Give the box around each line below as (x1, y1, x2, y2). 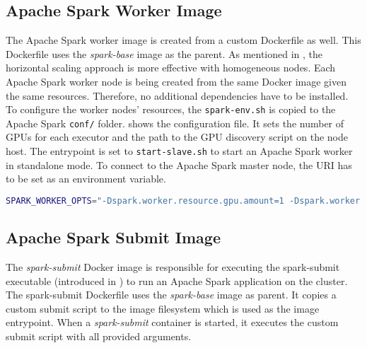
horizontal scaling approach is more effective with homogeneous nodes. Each (6, 60, 336, 75)
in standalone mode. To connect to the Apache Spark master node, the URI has (6, 157, 352, 172)
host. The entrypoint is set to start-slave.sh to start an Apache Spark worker (6, 144, 353, 158)
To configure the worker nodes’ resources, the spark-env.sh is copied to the (6, 102, 336, 117)
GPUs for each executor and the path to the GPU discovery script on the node (6, 129, 348, 144)
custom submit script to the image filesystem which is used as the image (6, 301, 320, 315)
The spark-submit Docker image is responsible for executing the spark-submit (6, 260, 340, 274)
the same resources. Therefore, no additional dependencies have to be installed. (6, 88, 349, 103)
